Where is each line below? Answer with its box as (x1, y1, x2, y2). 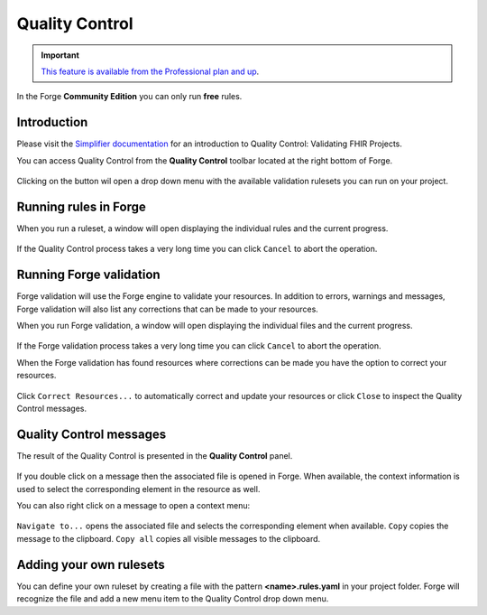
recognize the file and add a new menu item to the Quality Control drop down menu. (16, 593, 329, 604)
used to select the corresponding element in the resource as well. (16, 483, 261, 494)
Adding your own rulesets (16, 556, 166, 573)
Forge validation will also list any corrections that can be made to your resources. (16, 303, 319, 314)
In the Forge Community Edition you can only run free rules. (16, 91, 243, 102)
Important (41, 50, 80, 61)
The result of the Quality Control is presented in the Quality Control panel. (16, 450, 293, 461)
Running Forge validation (16, 267, 161, 283)
